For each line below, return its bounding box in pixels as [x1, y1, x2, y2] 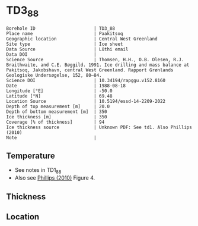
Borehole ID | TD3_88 [6, 25, 116, 32]
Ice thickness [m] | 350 [6, 114, 108, 120]
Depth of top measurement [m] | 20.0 [6, 103, 110, 109]
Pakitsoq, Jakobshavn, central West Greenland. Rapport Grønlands [6, 67, 174, 73]
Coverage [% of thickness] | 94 [6, 119, 105, 125]
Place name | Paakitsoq [6, 30, 123, 36]
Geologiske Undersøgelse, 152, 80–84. [6, 72, 102, 78]
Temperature [6, 150, 55, 161]
